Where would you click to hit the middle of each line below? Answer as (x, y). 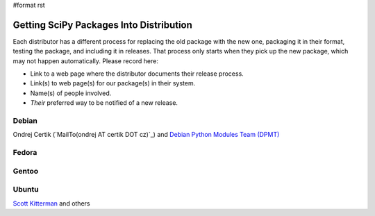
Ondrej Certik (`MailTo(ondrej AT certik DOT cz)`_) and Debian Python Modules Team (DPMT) (146, 135)
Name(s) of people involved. (71, 93)
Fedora (25, 153)
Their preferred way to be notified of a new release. (104, 103)
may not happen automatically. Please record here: (86, 61)
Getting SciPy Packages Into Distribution (102, 25)
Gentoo (26, 171)
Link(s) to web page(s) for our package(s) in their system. (113, 83)
